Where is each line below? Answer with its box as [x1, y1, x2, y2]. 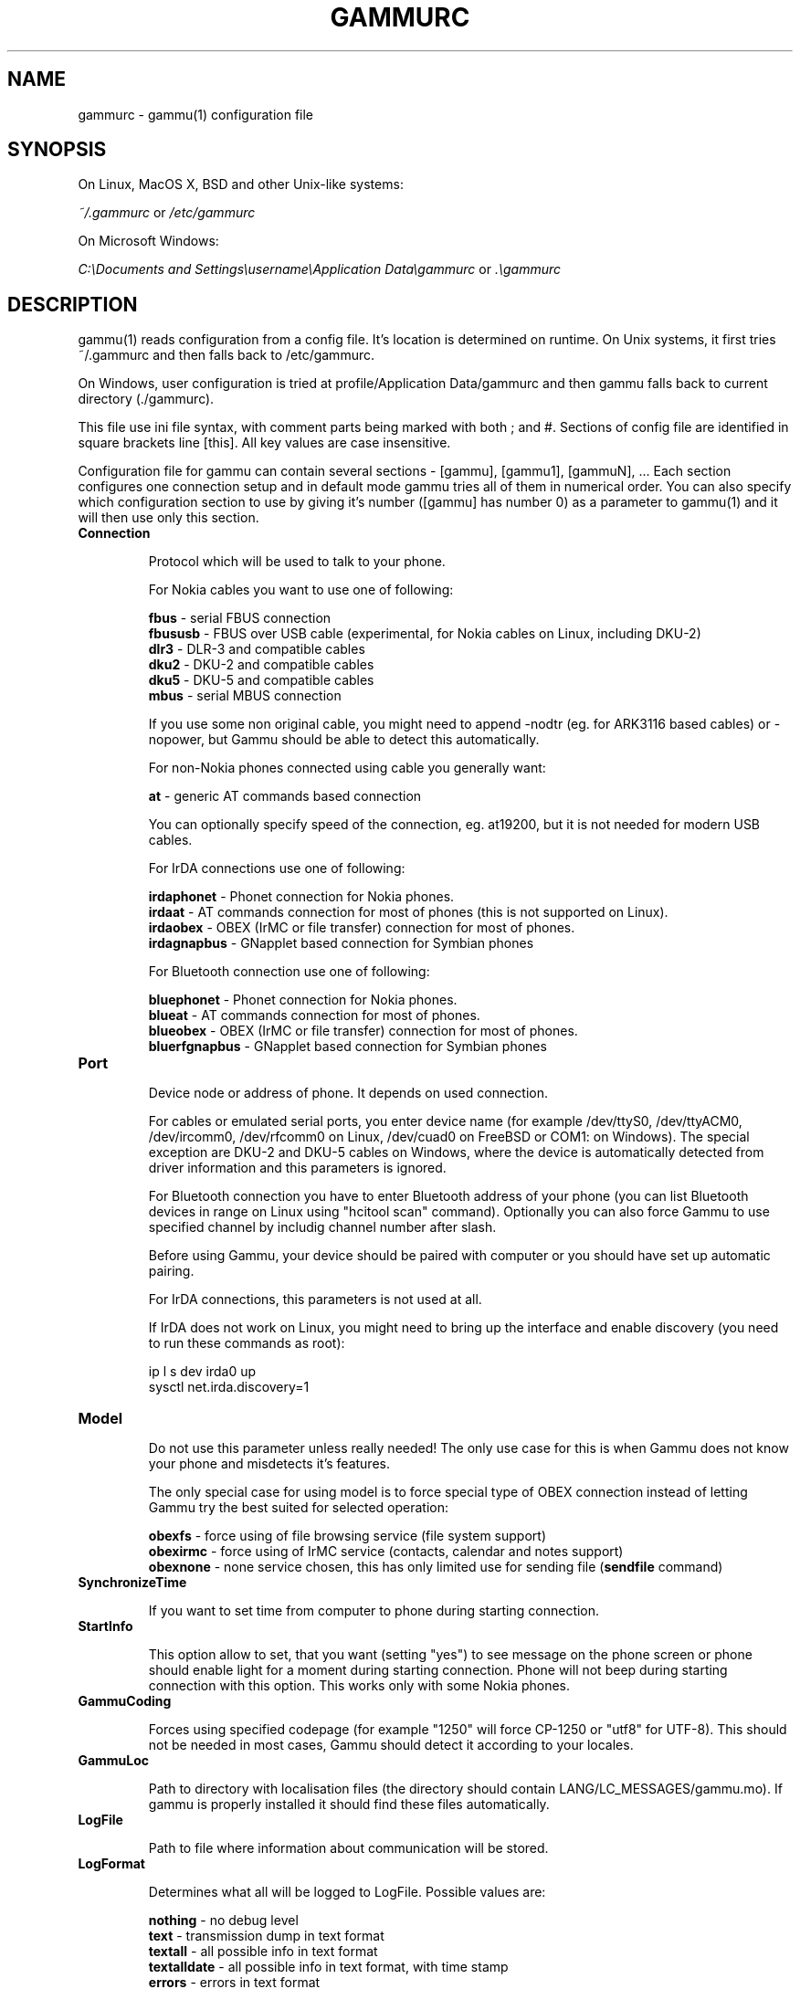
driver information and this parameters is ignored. [148, 1160, 447, 1176]
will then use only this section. [78, 510, 259, 526]
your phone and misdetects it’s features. [148, 1456, 390, 1472]
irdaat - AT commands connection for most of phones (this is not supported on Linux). [148, 904, 668, 921]
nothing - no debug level [148, 1912, 299, 1929]
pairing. [148, 1263, 195, 1279]
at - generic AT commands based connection [148, 788, 422, 805]
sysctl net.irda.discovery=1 [148, 1379, 310, 1395]
